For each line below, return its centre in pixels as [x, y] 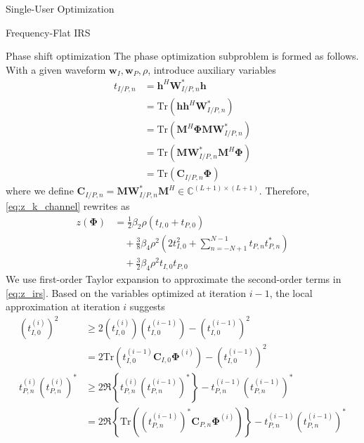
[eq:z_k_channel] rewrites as [68, 205]
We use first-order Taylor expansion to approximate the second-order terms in [174, 278]
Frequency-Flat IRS [48, 32]
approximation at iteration [63, 306]
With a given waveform [56, 69]
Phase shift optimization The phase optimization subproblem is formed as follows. [182, 56]
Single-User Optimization [60, 8]
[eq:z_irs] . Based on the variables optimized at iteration [126, 292]
